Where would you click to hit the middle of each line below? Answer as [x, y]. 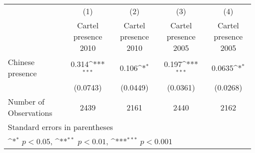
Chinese [21, 62]
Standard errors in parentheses [61, 127]
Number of [26, 101]
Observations [30, 113]
